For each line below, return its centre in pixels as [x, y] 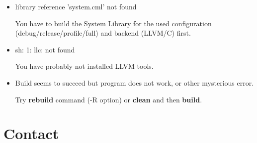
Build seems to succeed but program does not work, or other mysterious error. [134, 82]
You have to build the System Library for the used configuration [113, 23]
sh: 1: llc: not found [45, 49]
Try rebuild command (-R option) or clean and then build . [109, 99]
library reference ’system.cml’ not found [76, 6]
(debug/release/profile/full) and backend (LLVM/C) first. [103, 33]
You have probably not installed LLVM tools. [84, 66]
